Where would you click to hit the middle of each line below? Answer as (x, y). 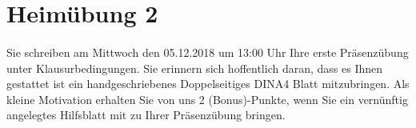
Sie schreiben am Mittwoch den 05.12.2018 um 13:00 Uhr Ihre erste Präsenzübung (208, 52)
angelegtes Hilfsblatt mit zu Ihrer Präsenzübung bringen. (146, 115)
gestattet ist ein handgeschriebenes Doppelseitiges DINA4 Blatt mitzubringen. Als (208, 84)
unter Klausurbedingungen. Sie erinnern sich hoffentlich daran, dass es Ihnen (195, 68)
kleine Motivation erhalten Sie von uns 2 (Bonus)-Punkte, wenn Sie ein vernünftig (207, 99)
